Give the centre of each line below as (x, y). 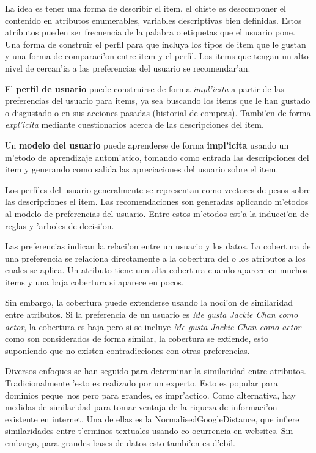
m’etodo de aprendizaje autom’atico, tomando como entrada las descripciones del (157, 157)
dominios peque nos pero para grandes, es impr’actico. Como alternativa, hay (150, 395)
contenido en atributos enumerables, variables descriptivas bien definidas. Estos (153, 20)
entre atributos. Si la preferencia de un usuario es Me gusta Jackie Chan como (152, 315)
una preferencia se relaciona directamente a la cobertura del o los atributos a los (155, 258)
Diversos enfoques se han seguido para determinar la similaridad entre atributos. (156, 371)
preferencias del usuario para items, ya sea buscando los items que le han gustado (158, 101)
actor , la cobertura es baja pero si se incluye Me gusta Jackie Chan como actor (153, 326)
